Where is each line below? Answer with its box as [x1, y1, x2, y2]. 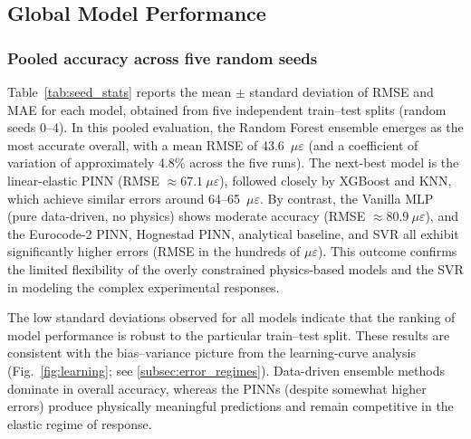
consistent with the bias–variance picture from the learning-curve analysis [7, 343, 416, 362]
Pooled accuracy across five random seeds [7, 46, 318, 69]
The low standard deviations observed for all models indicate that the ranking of [7, 308, 456, 327]
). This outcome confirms [317, 242, 457, 261]
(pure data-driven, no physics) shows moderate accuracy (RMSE [7, 206, 366, 225]
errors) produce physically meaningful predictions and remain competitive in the [7, 396, 454, 415]
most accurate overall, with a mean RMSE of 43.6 [7, 135, 284, 154]
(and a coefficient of [308, 135, 418, 154]
